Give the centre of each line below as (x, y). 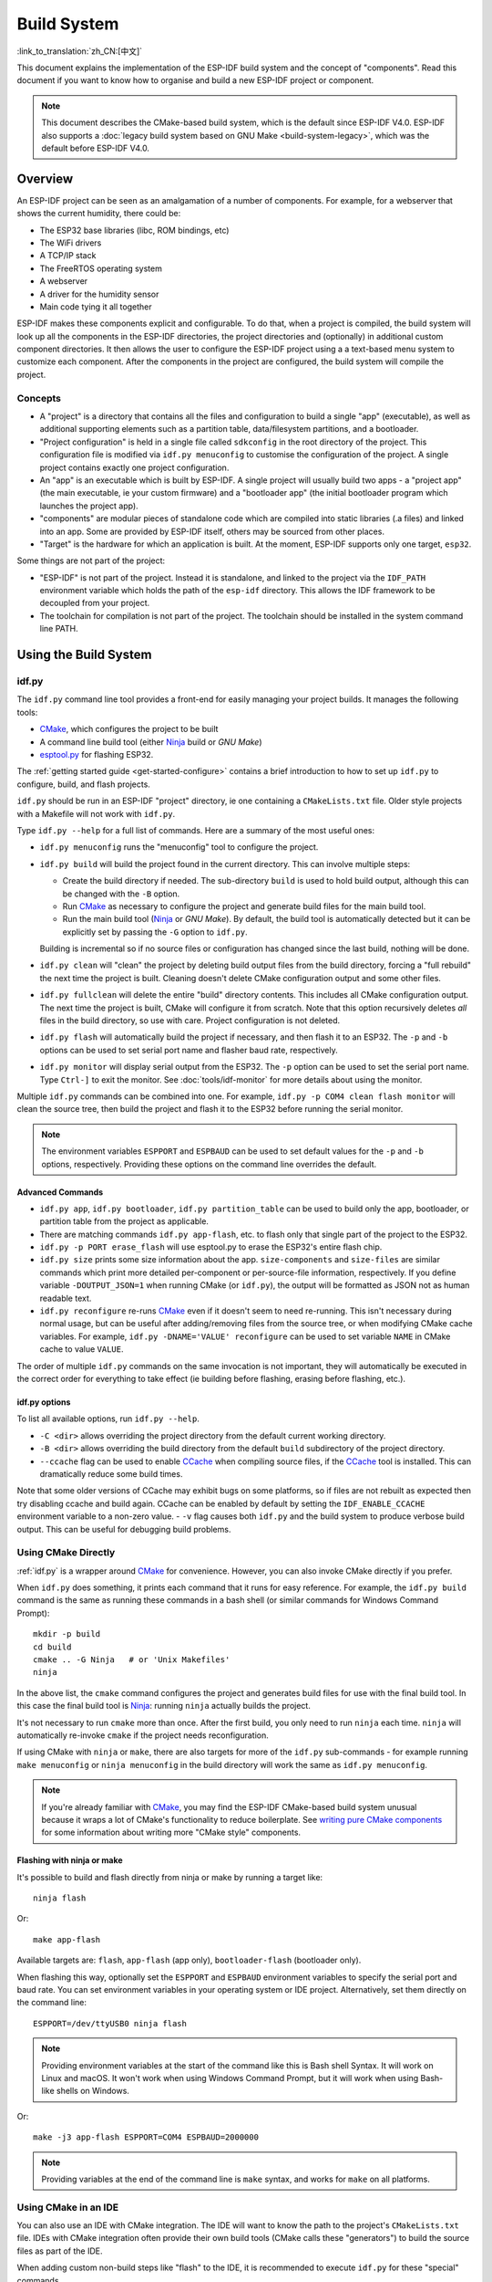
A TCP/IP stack (68, 256)
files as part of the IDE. (60, 2251)
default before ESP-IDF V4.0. (96, 148)
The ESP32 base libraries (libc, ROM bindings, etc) (134, 230)
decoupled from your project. (95, 603)
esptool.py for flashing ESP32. (97, 754)
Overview (45, 178)
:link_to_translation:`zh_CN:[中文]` (80, 51)
